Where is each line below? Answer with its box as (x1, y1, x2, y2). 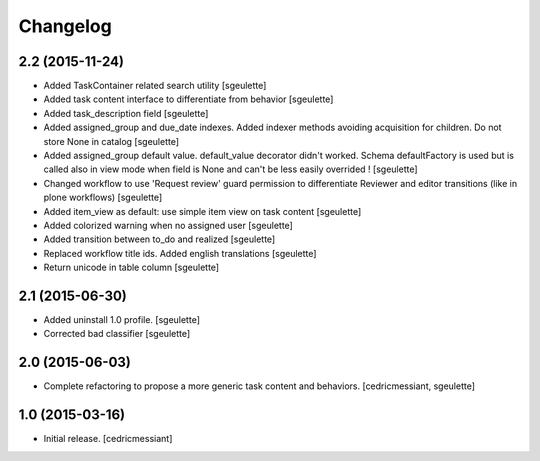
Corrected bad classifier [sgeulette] (43, 328, 191, 340)
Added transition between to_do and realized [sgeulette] (43, 233, 276, 245)
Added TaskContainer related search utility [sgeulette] (43, 80, 267, 92)
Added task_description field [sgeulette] (43, 107, 209, 119)
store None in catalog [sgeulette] (43, 135, 180, 147)
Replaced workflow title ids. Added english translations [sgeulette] (43, 247, 317, 259)
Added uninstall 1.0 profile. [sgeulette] (43, 314, 200, 326)
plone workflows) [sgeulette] (43, 191, 163, 204)
